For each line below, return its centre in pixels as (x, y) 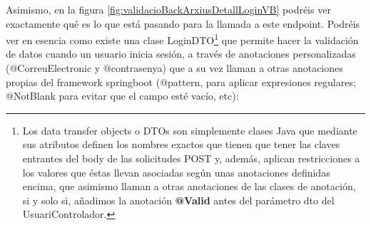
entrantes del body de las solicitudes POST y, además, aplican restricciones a (191, 158)
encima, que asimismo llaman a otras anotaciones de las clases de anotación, (189, 186)
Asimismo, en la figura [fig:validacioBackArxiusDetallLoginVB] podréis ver (168, 9)
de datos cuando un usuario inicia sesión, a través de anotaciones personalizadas (181, 54)
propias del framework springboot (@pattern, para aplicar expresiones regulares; (181, 82)
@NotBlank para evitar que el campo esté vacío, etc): (122, 96)
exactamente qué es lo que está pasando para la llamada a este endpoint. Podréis (183, 23)
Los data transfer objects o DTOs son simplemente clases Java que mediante (190, 130)
